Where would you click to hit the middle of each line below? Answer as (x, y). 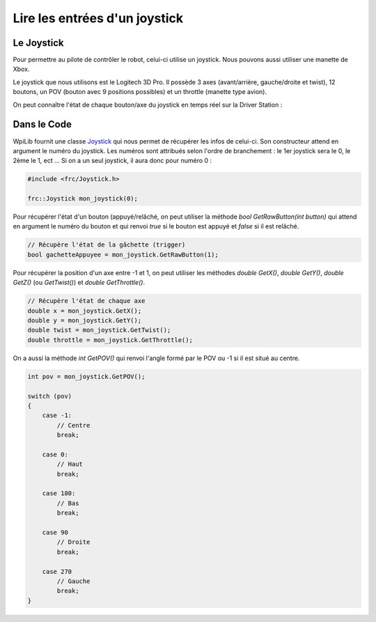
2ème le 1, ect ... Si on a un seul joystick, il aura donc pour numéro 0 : (112, 161)
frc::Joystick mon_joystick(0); (83, 199)
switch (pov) (50, 396)
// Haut (70, 464)
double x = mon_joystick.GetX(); (85, 311)
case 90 (55, 532)
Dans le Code (42, 124)
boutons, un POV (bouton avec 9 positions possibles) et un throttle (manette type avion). (140, 92)
